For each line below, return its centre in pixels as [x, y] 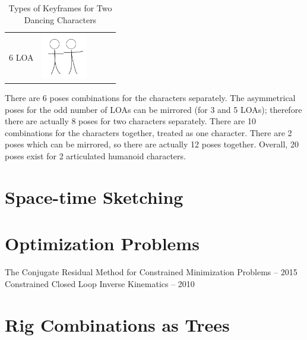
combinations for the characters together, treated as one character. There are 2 [148, 132]
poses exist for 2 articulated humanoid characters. [95, 156]
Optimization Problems [102, 243]
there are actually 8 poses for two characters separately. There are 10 [130, 121]
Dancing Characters [60, 19]
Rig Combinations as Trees [117, 324]
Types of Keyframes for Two [60, 8]
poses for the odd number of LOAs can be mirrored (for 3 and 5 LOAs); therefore [153, 109]
